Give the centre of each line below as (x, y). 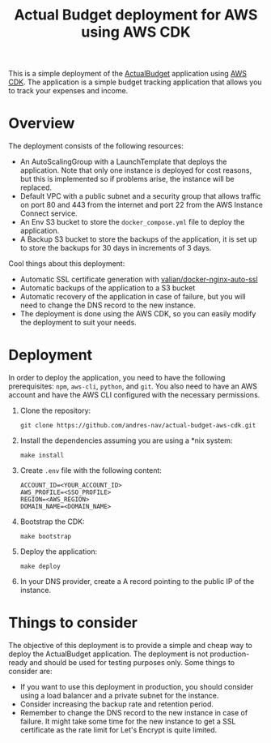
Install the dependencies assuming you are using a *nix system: (126, 440)
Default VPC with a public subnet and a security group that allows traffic (140, 196)
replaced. (36, 187)
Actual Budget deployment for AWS (136, 15)
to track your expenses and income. (68, 91)
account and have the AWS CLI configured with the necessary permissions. (134, 395)
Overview (42, 124)
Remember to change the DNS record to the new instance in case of (134, 713)
